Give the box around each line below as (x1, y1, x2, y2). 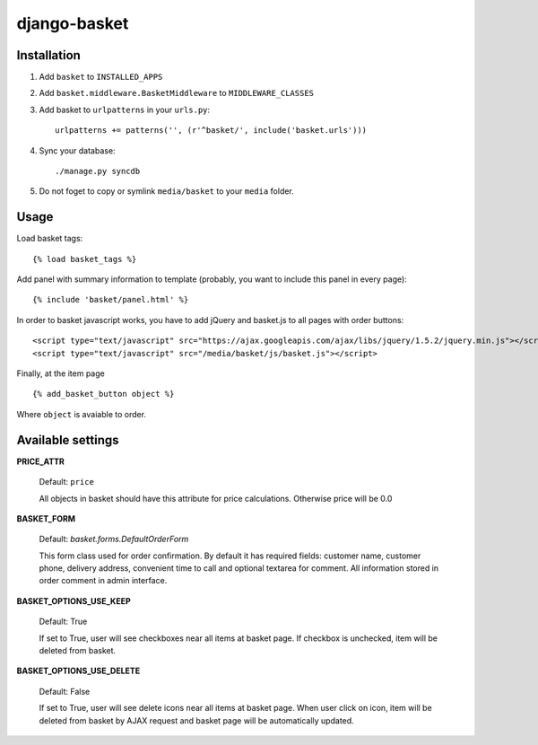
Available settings (16, 432, 120, 448)
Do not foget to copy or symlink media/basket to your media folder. (39, 186, 295, 197)
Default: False (39, 686, 91, 697)
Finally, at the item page (16, 368, 105, 379)
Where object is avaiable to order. (16, 408, 147, 419)
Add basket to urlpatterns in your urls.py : (39, 104, 211, 115)
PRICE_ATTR (16, 456, 65, 467)
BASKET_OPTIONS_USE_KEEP (16, 595, 131, 606)
